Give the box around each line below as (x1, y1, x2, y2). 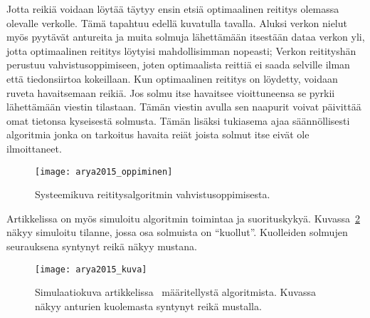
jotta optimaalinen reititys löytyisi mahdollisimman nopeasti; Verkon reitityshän (6, 43, 356, 58)
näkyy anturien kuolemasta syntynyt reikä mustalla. (35, 298, 262, 313)
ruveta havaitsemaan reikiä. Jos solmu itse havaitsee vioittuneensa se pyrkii (6, 85, 335, 100)
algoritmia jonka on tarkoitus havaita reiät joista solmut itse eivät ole (6, 127, 310, 142)
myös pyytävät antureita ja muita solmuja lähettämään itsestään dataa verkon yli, (6, 29, 365, 44)
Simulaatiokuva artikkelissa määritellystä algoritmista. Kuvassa (35, 284, 316, 299)
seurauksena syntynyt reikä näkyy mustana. (6, 238, 197, 253)
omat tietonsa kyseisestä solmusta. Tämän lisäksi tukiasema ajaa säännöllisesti (6, 113, 350, 128)
